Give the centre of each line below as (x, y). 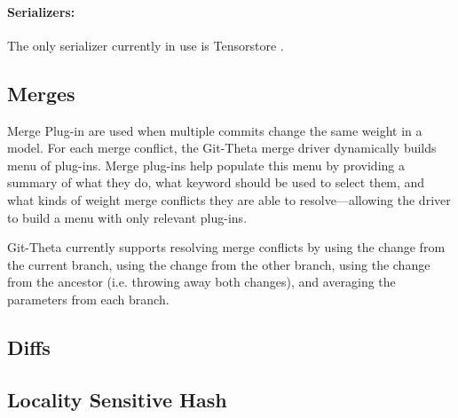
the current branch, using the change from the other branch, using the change (219, 264)
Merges (41, 93)
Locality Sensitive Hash (117, 399)
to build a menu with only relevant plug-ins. (127, 217)
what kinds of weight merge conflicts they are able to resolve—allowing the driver (229, 199)
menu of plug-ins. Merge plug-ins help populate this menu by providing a (206, 165)
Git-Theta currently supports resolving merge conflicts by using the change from (226, 247)
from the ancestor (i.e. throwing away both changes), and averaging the (201, 282)
